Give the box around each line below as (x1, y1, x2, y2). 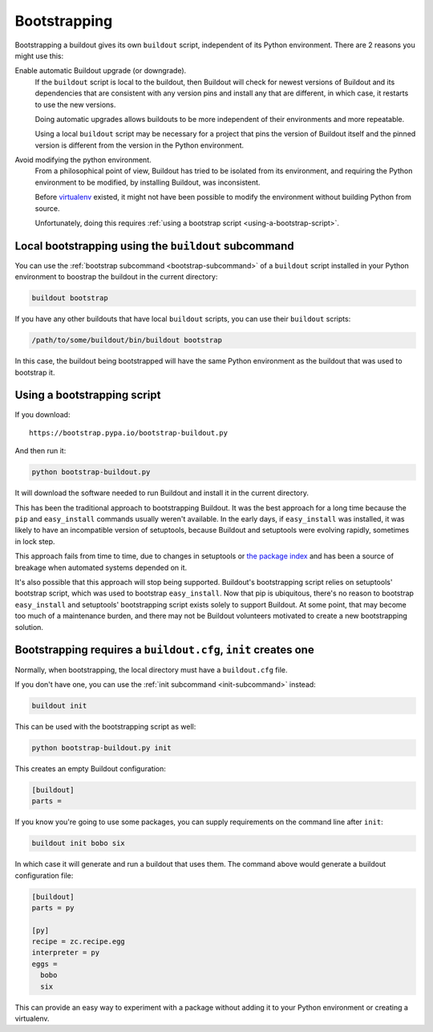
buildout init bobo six (31, 839, 126, 848)
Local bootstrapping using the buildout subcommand (14, 239, 294, 253)
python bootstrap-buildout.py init (31, 743, 172, 752)
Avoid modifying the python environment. (14, 155, 152, 165)
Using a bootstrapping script (14, 388, 161, 402)
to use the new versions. (34, 100, 116, 109)
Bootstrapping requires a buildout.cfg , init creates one (14, 643, 314, 657)
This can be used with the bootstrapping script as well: (14, 721, 196, 731)
